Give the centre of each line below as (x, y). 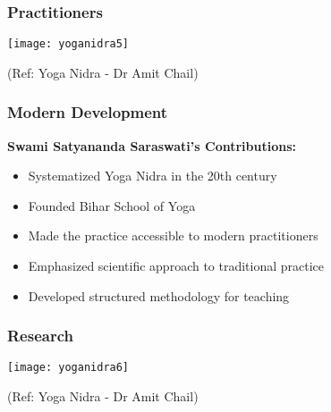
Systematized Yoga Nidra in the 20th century (153, 176)
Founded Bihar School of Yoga (112, 205)
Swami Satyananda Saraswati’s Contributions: (152, 145)
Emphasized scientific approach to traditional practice (176, 266)
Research (40, 336)
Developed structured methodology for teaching (159, 295)
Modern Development (88, 112)
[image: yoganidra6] (68, 368)
